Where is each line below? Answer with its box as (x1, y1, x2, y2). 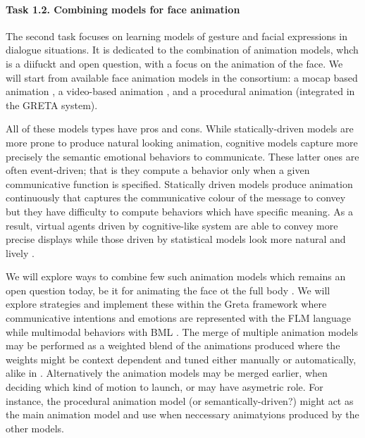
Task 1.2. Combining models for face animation (6, 1, 240, 16)
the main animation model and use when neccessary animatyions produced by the (6, 407, 359, 422)
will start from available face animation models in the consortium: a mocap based (6, 70, 358, 85)
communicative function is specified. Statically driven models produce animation (6, 176, 353, 191)
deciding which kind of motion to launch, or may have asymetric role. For (6, 380, 323, 394)
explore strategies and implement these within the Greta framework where (6, 296, 327, 311)
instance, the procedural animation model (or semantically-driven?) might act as (6, 393, 354, 408)
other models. (6, 420, 64, 435)
